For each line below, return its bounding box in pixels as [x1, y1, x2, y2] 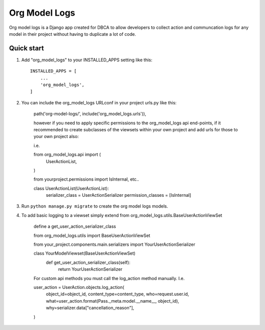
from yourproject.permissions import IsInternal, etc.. [33, 176, 139, 182]
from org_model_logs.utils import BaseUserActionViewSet [33, 233, 151, 238]
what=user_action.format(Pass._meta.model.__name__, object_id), [46, 298, 179, 304]
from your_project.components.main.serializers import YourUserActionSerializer [33, 241, 196, 247]
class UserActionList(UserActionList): [33, 185, 109, 191]
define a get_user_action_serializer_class [33, 223, 116, 230]
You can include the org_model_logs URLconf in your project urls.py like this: [21, 99, 177, 105]
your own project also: [33, 134, 79, 140]
